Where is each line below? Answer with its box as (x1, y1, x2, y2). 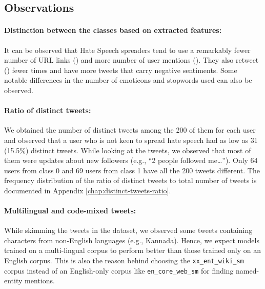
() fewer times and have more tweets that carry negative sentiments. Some (4, 64, 237, 75)
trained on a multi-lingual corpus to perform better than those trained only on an (4, 245, 261, 256)
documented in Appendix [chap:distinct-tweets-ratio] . (4, 185, 171, 195)
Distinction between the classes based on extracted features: (4, 25, 222, 35)
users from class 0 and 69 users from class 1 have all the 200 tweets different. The (4, 165, 260, 175)
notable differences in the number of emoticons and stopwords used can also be (4, 75, 252, 85)
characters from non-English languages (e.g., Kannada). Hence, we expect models (4, 234, 259, 245)
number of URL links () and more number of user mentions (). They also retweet (4, 55, 259, 65)
